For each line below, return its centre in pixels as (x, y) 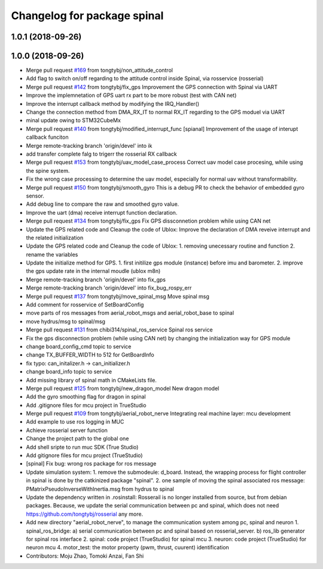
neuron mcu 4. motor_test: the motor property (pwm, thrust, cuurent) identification (128, 547)
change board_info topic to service (69, 372)
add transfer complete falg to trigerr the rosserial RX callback (101, 154)
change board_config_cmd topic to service (79, 346)
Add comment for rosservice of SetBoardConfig (85, 305)
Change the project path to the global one (77, 439)
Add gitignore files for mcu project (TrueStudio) (84, 455)
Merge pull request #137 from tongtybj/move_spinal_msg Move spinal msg (118, 296)
